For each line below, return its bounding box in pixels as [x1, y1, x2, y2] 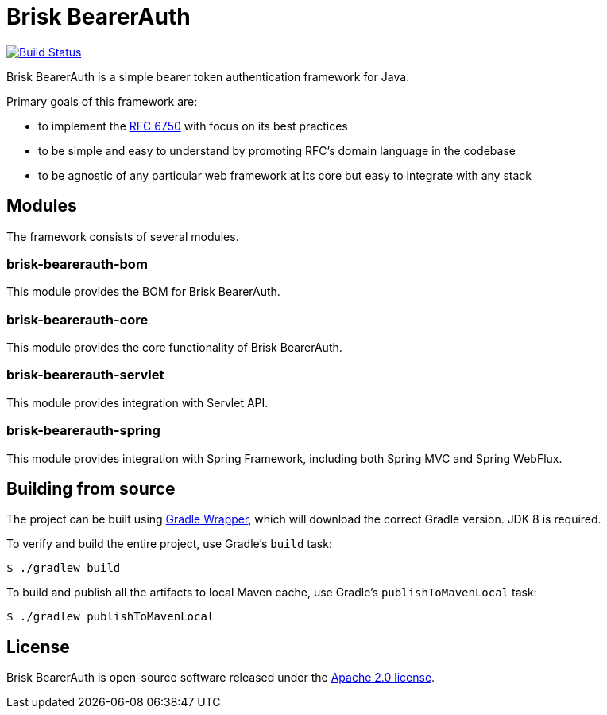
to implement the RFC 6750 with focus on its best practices [38, 119, 348, 133]
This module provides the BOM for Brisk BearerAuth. [6, 285, 280, 299]
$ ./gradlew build [6, 562, 121, 575]
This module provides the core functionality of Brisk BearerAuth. [6, 340, 342, 355]
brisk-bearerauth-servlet [6, 367, 164, 383]
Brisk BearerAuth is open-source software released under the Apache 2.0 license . [6, 670, 435, 685]
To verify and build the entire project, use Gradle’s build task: [6, 537, 332, 551]
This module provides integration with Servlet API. [6, 395, 269, 410]
